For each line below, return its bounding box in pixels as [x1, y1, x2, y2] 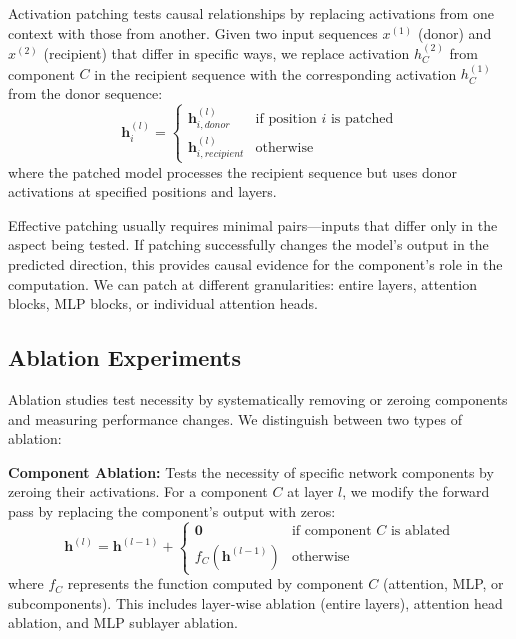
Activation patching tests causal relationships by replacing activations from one [8, 3, 494, 23]
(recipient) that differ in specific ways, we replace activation [43, 43, 410, 63]
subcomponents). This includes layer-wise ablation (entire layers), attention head [8, 592, 503, 613]
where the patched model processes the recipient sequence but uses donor [8, 161, 457, 182]
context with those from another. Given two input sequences [8, 22, 378, 43]
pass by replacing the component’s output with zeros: [8, 500, 336, 521]
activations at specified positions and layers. [8, 181, 277, 202]
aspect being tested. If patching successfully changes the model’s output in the [8, 234, 489, 255]
